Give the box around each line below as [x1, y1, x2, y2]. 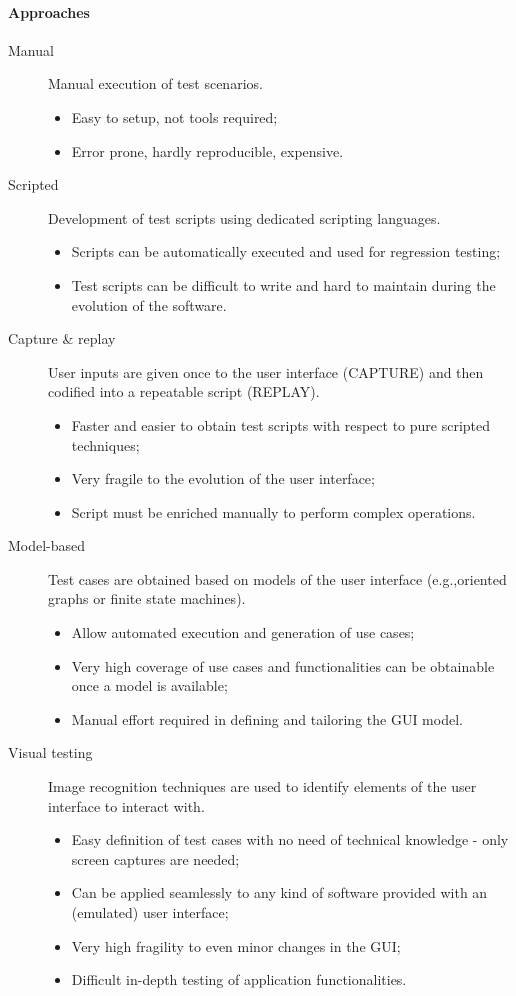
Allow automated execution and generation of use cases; [71, 622, 415, 643]
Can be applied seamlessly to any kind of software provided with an [71, 882, 488, 903]
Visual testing [8, 742, 93, 763]
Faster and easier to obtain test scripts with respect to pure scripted [71, 414, 491, 435]
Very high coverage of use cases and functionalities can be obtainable [71, 655, 495, 676]
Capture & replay [8, 328, 116, 349]
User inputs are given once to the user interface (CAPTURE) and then [48, 361, 484, 382]
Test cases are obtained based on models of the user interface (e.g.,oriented [48, 568, 507, 589]
